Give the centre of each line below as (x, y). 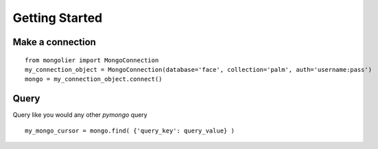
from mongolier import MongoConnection (92, 60)
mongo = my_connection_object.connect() (94, 79)
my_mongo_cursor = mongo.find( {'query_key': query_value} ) (130, 131)
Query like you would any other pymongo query (80, 115)
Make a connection (54, 42)
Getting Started (58, 18)
